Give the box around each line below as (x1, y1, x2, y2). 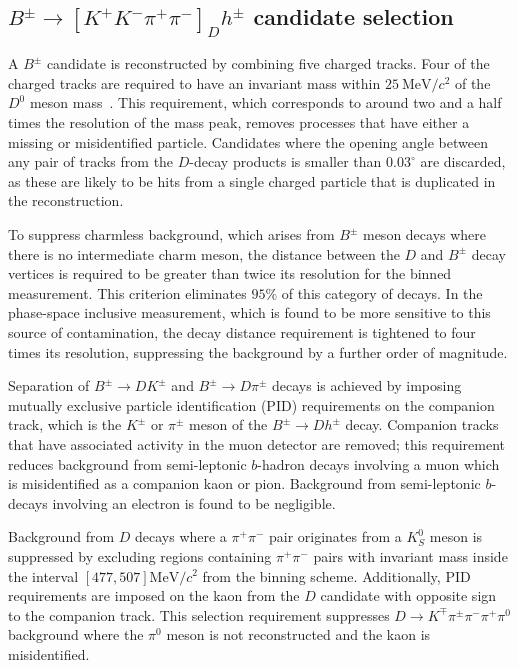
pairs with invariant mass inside (313, 545, 508, 566)
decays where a (134, 526, 227, 547)
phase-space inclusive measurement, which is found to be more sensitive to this (8, 302, 491, 323)
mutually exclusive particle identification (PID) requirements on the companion (8, 394, 495, 415)
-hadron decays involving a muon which (257, 453, 500, 474)
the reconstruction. (8, 190, 124, 211)
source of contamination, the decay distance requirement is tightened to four (8, 321, 476, 342)
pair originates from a (268, 526, 402, 547)
